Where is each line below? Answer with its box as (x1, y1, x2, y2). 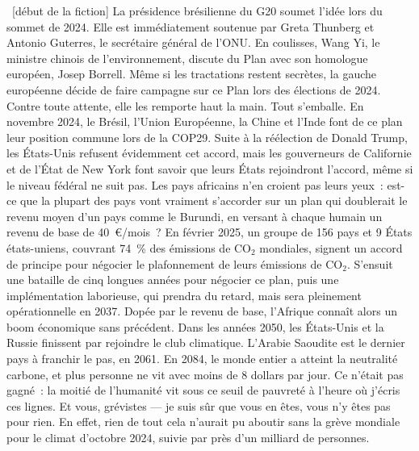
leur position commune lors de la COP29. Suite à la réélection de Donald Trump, (6, 128, 408, 145)
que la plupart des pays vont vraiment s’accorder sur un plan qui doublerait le (20, 192, 408, 209)
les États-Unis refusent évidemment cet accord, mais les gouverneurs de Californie (6, 144, 412, 161)
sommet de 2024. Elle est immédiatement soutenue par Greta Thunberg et (6, 18, 375, 35)
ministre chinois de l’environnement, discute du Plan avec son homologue (6, 49, 368, 66)
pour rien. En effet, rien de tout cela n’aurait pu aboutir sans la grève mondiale (6, 413, 400, 430)
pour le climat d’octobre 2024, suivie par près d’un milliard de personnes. (6, 429, 370, 446)
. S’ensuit (346, 255, 393, 272)
